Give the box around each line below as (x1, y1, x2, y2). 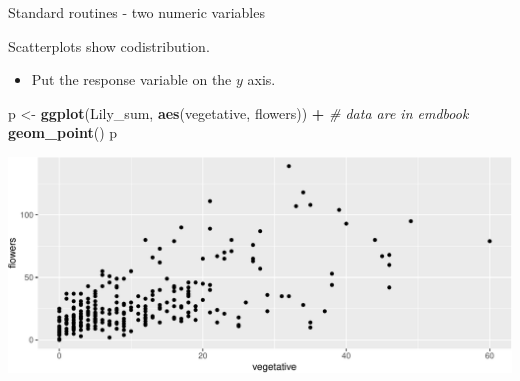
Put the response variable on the (31, 69, 232, 90)
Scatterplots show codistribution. (8, 35, 210, 56)
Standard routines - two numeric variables (8, 2, 265, 22)
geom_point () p (8, 122, 118, 143)
